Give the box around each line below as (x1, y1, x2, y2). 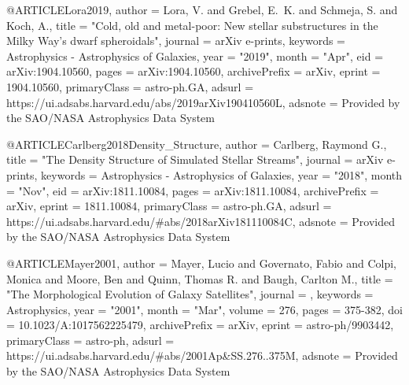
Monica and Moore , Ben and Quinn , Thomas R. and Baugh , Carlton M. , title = (6, 270, 393, 287)
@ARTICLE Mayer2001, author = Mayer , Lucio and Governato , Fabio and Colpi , (6, 254, 397, 271)
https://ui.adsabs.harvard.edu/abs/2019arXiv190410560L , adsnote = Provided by (6, 94, 400, 110)
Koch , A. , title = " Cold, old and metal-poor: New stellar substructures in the (6, 17, 378, 33)
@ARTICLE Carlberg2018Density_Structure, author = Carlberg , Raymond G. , (6, 135, 387, 152)
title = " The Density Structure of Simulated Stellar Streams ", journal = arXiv (6, 151, 384, 168)
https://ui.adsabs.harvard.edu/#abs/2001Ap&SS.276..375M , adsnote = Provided (6, 347, 398, 364)
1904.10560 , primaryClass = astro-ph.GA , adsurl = (6, 78, 254, 94)
